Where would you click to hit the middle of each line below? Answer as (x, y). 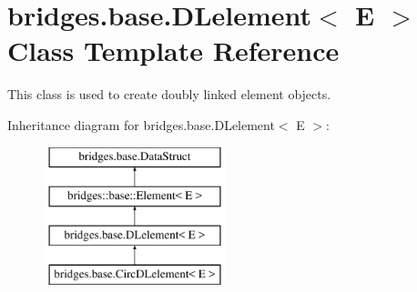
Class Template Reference (173, 50)
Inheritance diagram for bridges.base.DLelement (141, 124)
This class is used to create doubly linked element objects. (169, 94)
